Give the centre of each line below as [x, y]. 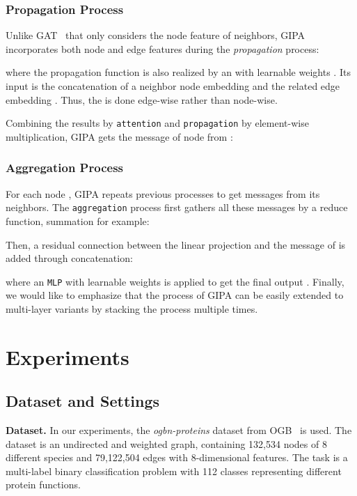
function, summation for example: [78, 220]
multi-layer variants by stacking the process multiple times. [132, 308]
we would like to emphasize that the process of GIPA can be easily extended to [175, 295]
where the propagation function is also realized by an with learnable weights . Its [178, 72]
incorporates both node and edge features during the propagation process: [162, 48]
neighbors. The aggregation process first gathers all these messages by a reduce [177, 207]
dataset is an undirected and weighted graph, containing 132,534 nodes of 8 [166, 443]
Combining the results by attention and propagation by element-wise [157, 123]
